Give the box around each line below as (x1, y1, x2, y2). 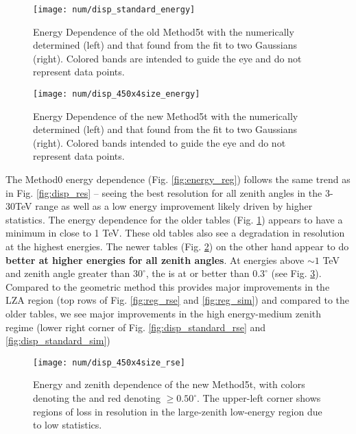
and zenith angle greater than (5, 266, 130, 280)
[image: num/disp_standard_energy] (33, 5, 195, 14)
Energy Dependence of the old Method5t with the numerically (33, 24, 294, 38)
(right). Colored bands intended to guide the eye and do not (33, 135, 286, 149)
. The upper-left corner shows (197, 391, 321, 405)
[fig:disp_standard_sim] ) (5, 333, 110, 348)
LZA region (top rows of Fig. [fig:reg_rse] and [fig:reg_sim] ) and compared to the (5, 293, 350, 307)
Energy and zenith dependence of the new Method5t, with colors (33, 377, 305, 391)
